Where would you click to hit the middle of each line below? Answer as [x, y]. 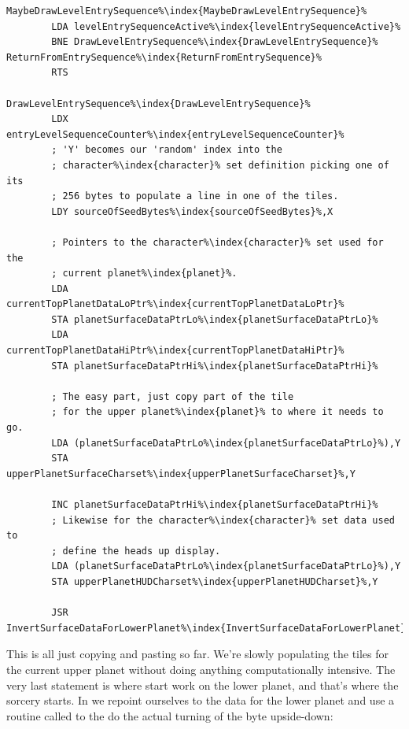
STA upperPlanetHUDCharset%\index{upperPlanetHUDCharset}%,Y [215, 581]
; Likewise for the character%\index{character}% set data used [223, 520]
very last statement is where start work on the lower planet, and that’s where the [203, 685]
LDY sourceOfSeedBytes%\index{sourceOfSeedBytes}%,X [192, 211]
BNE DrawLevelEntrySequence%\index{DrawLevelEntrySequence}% [215, 42]
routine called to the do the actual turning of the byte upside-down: [170, 715]
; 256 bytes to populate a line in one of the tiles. [195, 196]
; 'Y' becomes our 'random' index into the [167, 150]
